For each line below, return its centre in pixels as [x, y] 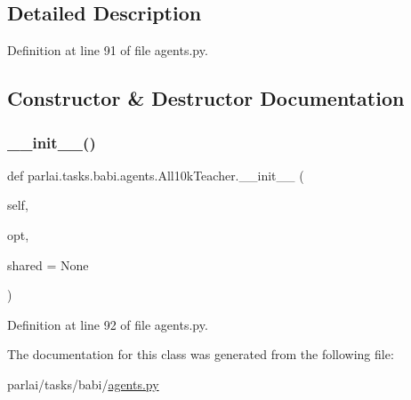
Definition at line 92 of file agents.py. [108, 324]
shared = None [48, 264]
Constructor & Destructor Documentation [206, 98]
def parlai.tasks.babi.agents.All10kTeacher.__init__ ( [156, 175]
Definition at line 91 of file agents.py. [108, 50]
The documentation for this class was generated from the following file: [201, 354]
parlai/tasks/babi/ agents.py [83, 384]
